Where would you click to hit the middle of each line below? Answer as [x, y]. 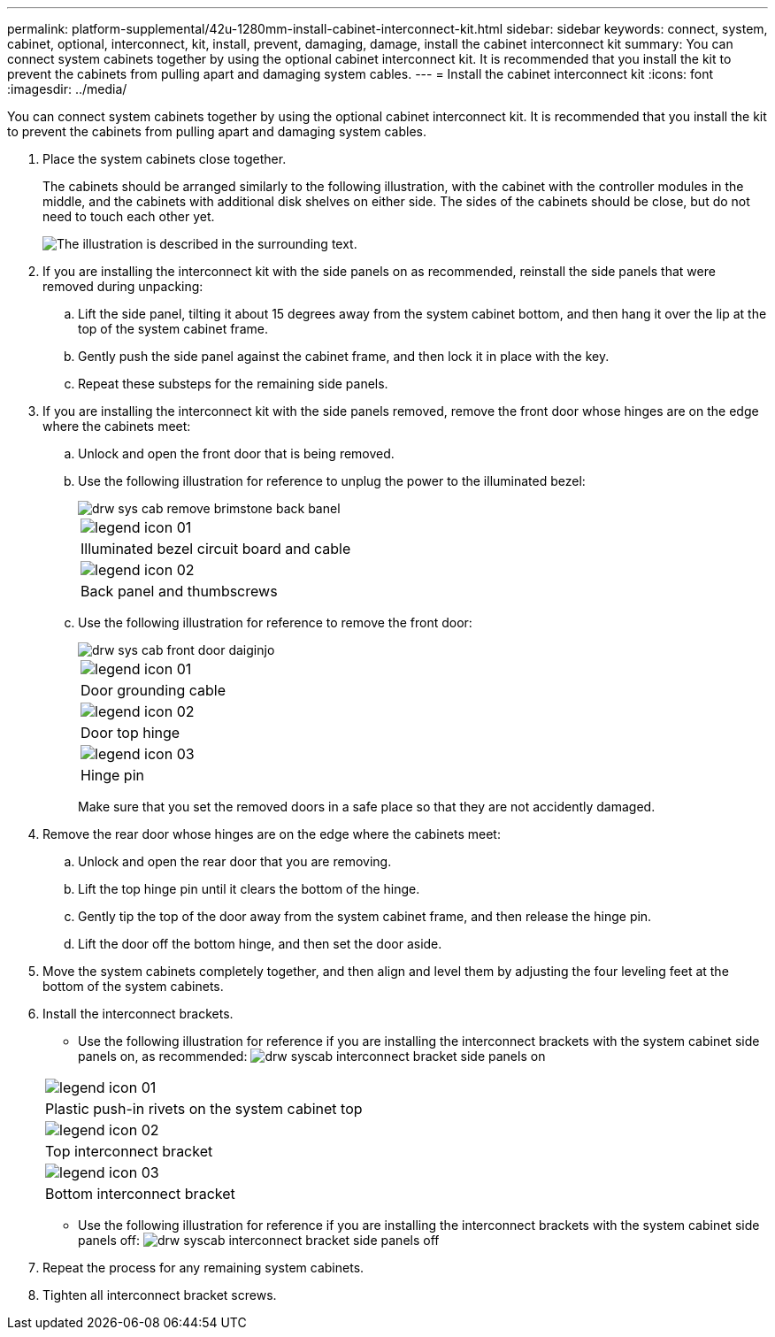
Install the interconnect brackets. [138, 1014]
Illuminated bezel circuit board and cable [216, 549]
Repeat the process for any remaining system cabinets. [203, 1268]
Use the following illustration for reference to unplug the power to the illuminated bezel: [332, 481]
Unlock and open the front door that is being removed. [236, 453]
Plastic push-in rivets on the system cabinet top [204, 1109]
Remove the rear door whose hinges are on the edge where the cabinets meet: [272, 834]
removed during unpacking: [123, 286]
